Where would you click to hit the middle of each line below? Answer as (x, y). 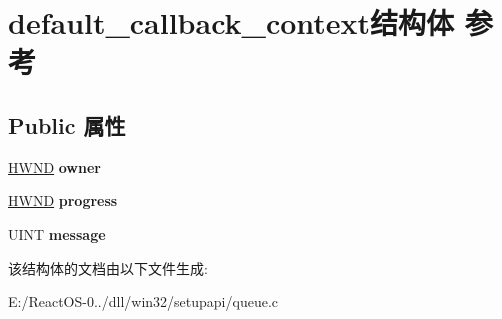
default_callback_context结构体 (231, 22)
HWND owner (54, 166)
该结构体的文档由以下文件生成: (108, 267)
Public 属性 (67, 124)
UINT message (57, 233)
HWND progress (63, 200)
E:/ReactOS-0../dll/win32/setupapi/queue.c (143, 301)
